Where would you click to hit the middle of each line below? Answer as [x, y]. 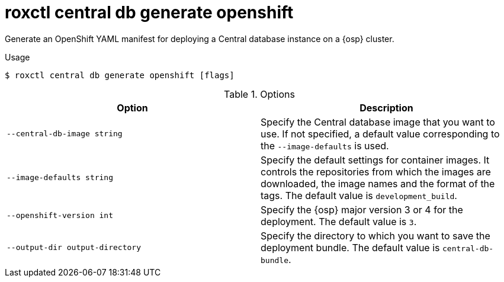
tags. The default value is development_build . [359, 195]
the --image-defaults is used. [325, 145]
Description [386, 108]
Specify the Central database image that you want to [378, 122]
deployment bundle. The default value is [350, 247]
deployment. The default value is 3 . [339, 221]
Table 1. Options [259, 94]
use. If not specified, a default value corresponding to [380, 134]
